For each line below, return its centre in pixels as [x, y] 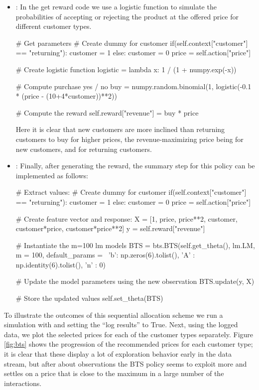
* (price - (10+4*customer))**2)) [66, 96]
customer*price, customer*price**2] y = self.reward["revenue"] [110, 228]
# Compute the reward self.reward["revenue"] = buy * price [107, 112]
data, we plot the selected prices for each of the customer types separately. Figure [129, 334]
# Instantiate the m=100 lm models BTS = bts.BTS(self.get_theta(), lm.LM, [135, 245]
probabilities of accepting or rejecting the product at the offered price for [127, 16]
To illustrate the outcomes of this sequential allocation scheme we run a [114, 315]
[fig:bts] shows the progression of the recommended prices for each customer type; [129, 344]
